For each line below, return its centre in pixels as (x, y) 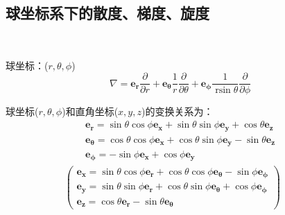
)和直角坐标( (90, 111)
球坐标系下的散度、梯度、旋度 (107, 13)
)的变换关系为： (177, 111)
